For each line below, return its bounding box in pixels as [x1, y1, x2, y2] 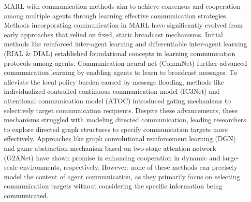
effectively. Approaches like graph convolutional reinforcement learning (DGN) [4, 133, 236, 144]
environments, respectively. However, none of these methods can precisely [20, 162, 237, 172]
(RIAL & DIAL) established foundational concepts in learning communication [4, 48, 236, 58]
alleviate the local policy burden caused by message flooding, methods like [4, 76, 224, 87]
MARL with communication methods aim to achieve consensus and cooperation [4, 1, 240, 11]
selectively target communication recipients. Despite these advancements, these [4, 105, 237, 115]
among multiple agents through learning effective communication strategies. [4, 10, 228, 20]
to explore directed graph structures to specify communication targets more [4, 124, 228, 134]
